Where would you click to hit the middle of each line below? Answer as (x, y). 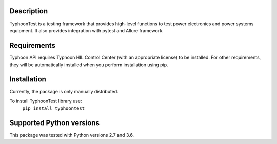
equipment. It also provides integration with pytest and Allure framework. (86, 30)
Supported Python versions (55, 123)
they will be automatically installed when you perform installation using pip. (89, 65)
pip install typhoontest (53, 108)
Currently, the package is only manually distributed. (64, 92)
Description (29, 11)
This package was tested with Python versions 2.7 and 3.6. (72, 135)
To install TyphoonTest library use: (46, 101)
